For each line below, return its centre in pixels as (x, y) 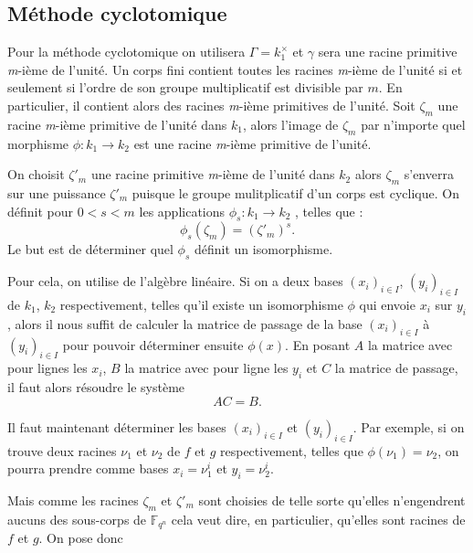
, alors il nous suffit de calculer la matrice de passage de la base (185, 323)
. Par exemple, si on (409, 426)
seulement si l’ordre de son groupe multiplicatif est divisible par (185, 87)
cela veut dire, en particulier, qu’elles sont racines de (318, 519)
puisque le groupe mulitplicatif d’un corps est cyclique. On (295, 192)
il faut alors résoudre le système (96, 387)
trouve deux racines (62, 450)
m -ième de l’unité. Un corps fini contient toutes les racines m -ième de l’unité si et (235, 69)
